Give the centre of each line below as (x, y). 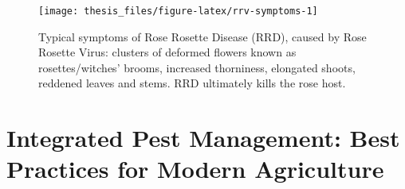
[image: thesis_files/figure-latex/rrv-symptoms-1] (178, 11)
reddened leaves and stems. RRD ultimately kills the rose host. (192, 83)
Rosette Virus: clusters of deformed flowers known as (167, 52)
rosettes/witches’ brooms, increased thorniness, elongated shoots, (197, 67)
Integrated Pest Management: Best (203, 138)
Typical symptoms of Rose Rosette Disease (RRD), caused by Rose (202, 36)
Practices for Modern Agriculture (195, 169)
